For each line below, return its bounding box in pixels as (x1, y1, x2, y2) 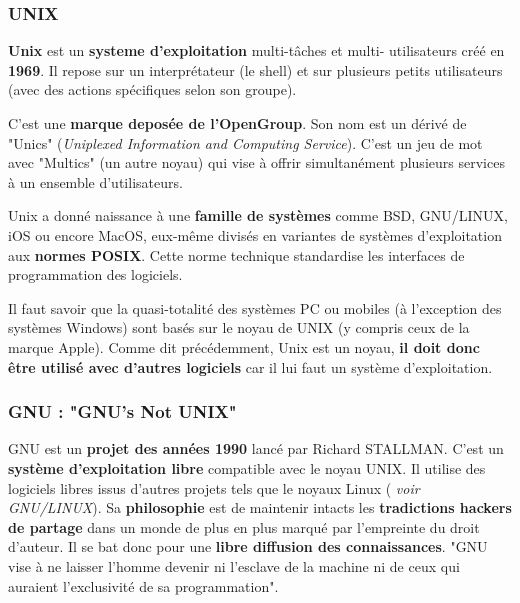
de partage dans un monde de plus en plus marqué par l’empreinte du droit (8, 516, 480, 537)
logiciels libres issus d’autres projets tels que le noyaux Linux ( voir (8, 477, 420, 498)
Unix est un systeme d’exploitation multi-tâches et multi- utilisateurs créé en (8, 40, 505, 61)
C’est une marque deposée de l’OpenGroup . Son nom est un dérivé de (8, 113, 467, 133)
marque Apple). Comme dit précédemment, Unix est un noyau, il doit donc (8, 336, 480, 357)
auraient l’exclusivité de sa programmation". (8, 575, 279, 596)
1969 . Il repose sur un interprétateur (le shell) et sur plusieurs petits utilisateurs (8, 59, 503, 80)
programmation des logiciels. (8, 264, 183, 285)
